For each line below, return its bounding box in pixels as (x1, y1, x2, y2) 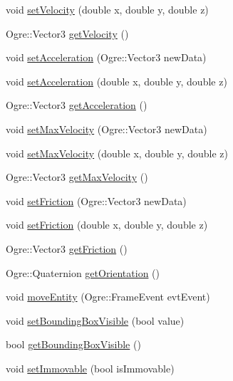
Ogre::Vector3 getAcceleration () (6, 98, 147, 113)
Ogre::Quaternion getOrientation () (6, 265, 160, 280)
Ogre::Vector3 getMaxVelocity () (6, 169, 148, 184)
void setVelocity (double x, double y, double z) (6, 2, 209, 16)
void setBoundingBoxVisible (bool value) (6, 313, 185, 328)
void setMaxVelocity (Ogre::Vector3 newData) (6, 121, 207, 136)
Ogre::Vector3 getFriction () (6, 241, 128, 256)
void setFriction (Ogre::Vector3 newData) (6, 193, 187, 208)
